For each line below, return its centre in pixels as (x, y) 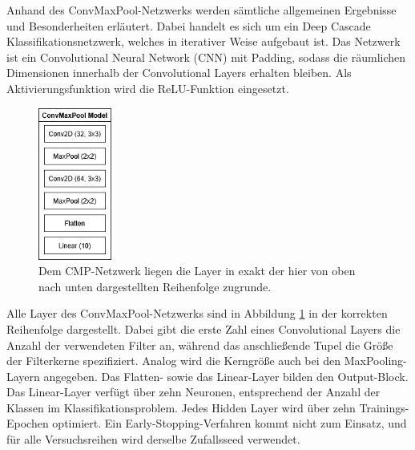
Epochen (28, 423)
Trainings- (384, 407)
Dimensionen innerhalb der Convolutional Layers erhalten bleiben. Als (179, 73)
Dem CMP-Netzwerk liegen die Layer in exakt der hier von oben (197, 271)
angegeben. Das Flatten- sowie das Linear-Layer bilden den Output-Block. (226, 376)
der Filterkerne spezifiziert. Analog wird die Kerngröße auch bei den (174, 361)
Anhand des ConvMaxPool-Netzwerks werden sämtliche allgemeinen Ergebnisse (201, 10)
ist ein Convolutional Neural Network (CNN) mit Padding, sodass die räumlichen (206, 57)
